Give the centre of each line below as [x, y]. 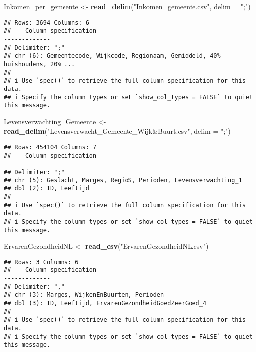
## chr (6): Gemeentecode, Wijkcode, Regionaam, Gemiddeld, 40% [112, 56]
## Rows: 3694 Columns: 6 [47, 23]
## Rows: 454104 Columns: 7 [50, 147]
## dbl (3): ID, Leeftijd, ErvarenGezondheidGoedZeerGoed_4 [105, 304]
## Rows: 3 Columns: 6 [41, 262]
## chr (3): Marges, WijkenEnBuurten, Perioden [84, 295]
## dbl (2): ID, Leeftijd [47, 189]
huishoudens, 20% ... [40, 64]
